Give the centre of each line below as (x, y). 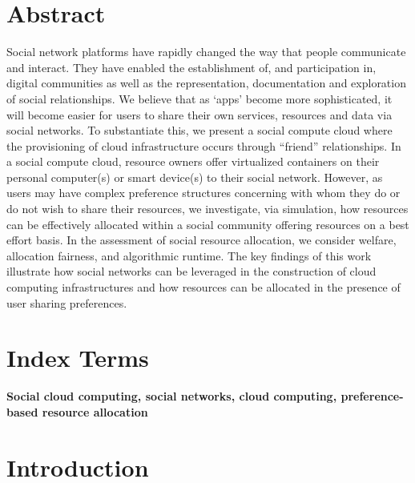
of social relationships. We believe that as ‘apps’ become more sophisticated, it (199, 98)
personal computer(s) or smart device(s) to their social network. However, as (195, 177)
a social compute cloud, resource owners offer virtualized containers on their (193, 161)
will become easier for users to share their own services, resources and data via (199, 114)
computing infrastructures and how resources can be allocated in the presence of (203, 287)
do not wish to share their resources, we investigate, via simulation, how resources (207, 209)
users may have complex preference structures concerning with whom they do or (203, 193)
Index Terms (78, 358)
